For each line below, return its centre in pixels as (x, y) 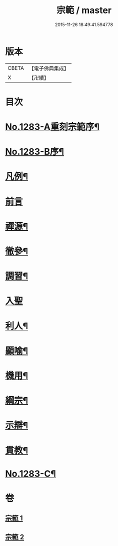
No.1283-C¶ (30, 474)
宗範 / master (84, 10)
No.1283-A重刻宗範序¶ (52, 127)
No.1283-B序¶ (34, 152)
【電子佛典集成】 (49, 68)
